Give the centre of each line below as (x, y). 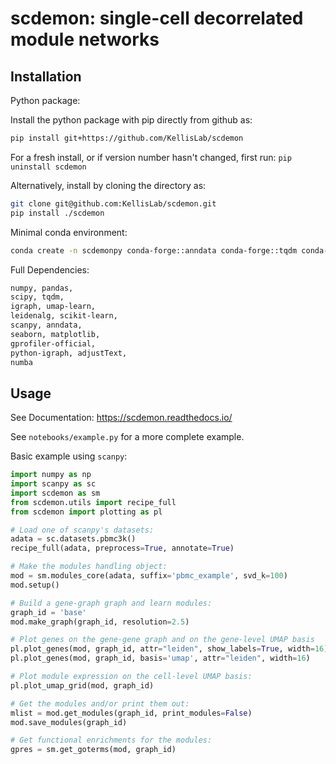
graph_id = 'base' (48, 612)
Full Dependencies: (50, 269)
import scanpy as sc (53, 484)
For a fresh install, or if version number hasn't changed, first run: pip (151, 157)
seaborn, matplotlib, (55, 334)
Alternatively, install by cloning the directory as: (108, 185)
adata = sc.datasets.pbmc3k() (73, 539)
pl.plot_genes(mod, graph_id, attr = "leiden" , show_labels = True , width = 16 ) (169, 649)
